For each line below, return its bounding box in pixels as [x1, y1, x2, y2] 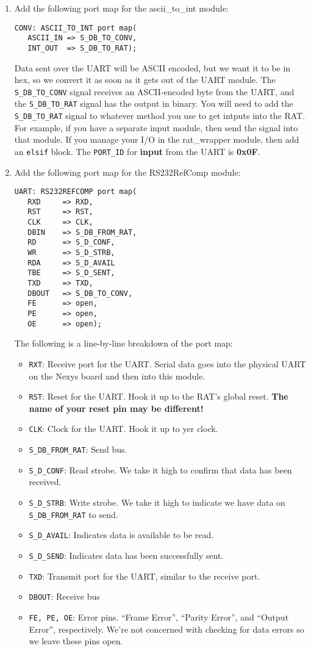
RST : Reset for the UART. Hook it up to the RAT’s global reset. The [29, 390, 288, 403]
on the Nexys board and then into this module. [29, 369, 206, 382]
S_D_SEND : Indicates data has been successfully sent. [29, 548, 224, 561]
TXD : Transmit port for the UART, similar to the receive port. [29, 569, 260, 582]
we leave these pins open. [29, 635, 123, 647]
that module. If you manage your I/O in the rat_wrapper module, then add [14, 133, 299, 146]
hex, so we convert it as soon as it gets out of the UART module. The [14, 73, 276, 86]
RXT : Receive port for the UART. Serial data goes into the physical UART [29, 357, 306, 370]
